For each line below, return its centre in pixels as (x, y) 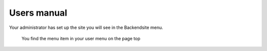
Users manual (38, 13)
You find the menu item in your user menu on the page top (81, 38)
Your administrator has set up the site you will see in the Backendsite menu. (86, 27)
